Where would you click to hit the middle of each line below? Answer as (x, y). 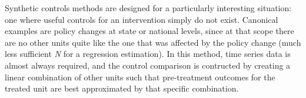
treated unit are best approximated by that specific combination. (122, 88)
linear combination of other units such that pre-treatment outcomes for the (140, 77)
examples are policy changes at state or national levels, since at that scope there (149, 31)
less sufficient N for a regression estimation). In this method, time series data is (148, 54)
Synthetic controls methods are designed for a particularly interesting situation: (148, 8)
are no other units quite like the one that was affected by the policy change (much (153, 42)
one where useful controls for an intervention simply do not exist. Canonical (142, 19)
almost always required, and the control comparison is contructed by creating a (148, 65)
